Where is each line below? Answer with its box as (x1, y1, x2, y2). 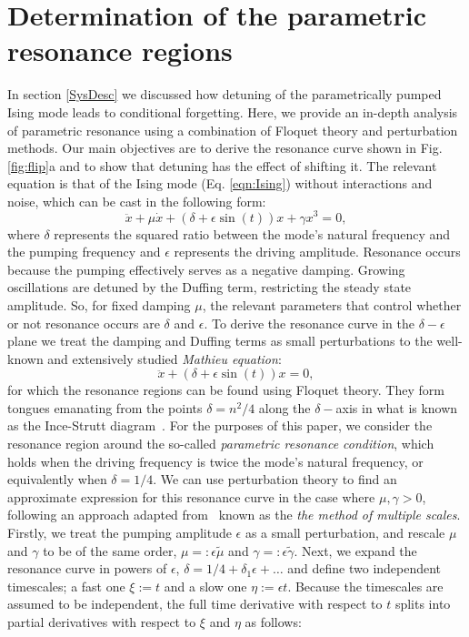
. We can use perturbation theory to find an (153, 470, 397, 489)
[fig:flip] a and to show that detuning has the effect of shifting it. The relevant (7, 156, 437, 175)
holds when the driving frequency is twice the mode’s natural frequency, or (7, 451, 424, 470)
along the (258, 398, 311, 417)
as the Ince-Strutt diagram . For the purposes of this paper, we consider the (7, 416, 433, 435)
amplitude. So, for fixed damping (7, 295, 191, 314)
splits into (394, 594, 451, 613)
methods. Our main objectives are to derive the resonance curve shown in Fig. (7, 138, 443, 157)
